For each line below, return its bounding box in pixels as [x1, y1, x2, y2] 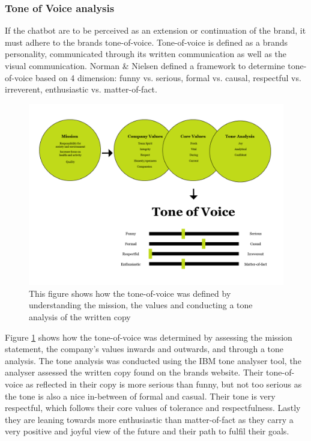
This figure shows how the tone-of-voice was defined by [29, 287, 231, 299]
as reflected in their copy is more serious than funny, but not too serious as [25, 377, 302, 390]
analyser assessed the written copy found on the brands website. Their [5, 366, 264, 379]
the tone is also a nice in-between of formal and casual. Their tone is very [5, 389, 276, 402]
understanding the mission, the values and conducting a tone [29, 299, 253, 311]
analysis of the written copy [29, 311, 131, 323]
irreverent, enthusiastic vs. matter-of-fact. [5, 83, 157, 96]
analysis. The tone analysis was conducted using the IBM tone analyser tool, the [5, 354, 301, 366]
